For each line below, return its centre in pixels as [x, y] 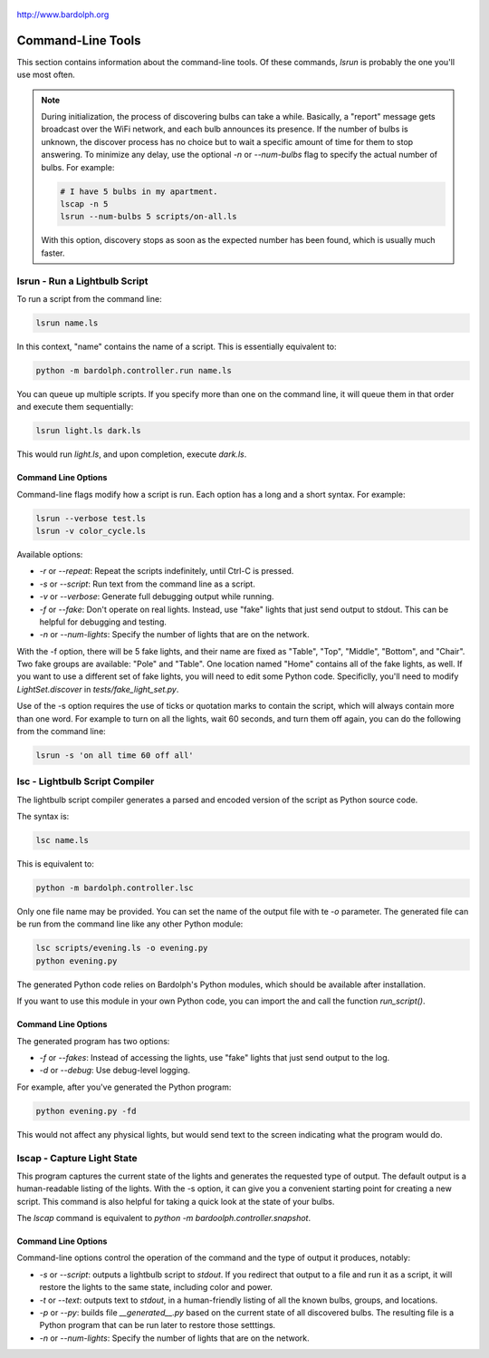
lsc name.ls [62, 840]
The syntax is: [43, 817]
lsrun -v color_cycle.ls [91, 531]
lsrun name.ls [67, 323]
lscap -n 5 [84, 204]
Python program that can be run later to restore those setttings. [158, 1325]
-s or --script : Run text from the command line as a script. [147, 584]
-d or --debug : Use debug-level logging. [115, 1071]
